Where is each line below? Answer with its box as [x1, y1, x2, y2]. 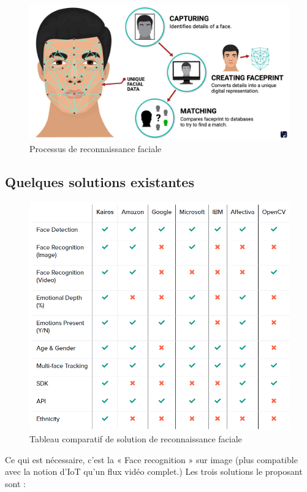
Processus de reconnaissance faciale [29, 142, 162, 155]
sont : [5, 477, 26, 490]
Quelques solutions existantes [5, 172, 194, 191]
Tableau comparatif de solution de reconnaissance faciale [29, 432, 242, 445]
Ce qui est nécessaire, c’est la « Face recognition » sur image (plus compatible [5, 453, 298, 466]
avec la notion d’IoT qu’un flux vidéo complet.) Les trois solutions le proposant [5, 465, 303, 478]
